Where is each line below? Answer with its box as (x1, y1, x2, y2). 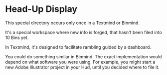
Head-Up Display (5, 3, 78, 15)
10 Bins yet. (5, 35, 29, 40)
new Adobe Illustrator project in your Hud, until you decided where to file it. (5, 64, 160, 70)
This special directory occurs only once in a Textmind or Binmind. (5, 20, 140, 26)
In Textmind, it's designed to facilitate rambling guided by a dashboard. (5, 44, 151, 50)
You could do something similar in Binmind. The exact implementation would (5, 53, 162, 60)
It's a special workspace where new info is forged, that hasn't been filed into (5, 29, 162, 35)
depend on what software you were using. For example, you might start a (5, 59, 156, 65)
